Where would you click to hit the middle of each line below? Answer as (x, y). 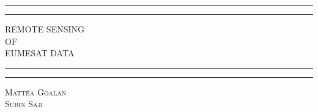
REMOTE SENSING (45, 29)
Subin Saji (24, 104)
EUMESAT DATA (40, 53)
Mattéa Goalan (36, 91)
